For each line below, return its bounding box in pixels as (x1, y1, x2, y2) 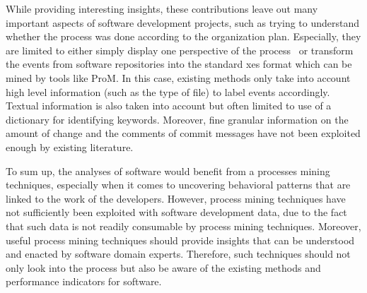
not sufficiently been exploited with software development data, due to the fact (6, 205, 347, 220)
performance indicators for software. (6, 274, 162, 289)
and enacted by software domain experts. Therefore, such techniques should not (6, 246, 351, 261)
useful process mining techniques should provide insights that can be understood (6, 232, 355, 247)
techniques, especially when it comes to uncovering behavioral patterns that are (6, 177, 351, 192)
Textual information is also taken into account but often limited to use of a (6, 98, 332, 113)
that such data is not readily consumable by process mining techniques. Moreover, (6, 218, 361, 233)
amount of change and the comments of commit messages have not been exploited (6, 126, 361, 140)
